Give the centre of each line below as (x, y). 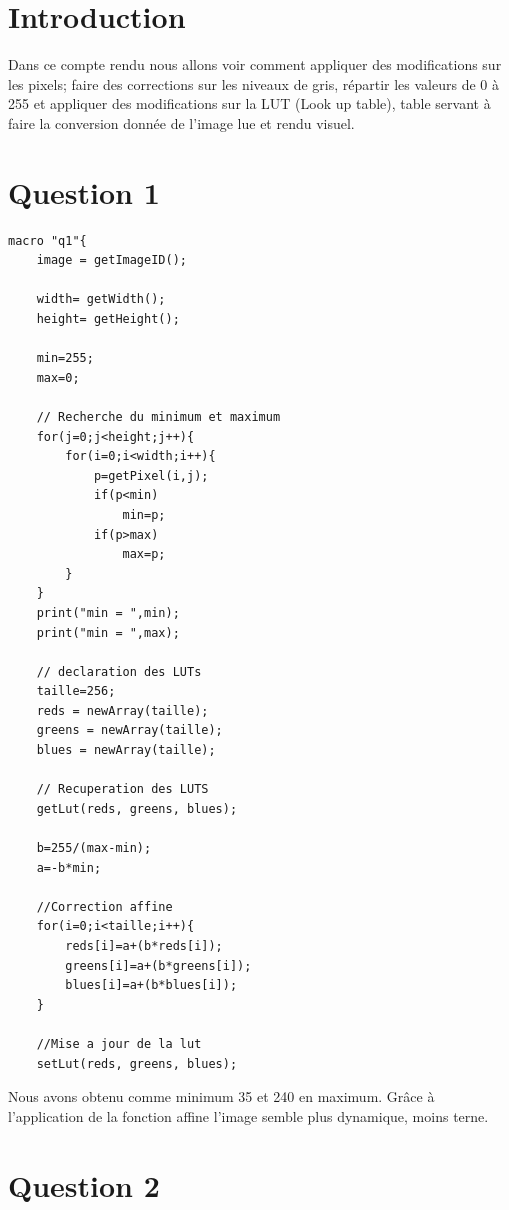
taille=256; (76, 691)
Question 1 (84, 191)
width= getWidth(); (101, 299)
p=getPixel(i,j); (151, 475)
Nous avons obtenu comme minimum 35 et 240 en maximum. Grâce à (221, 1096)
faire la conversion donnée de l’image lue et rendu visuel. (181, 122)
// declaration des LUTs (119, 671)
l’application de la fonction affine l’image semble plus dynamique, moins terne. (248, 1115)
